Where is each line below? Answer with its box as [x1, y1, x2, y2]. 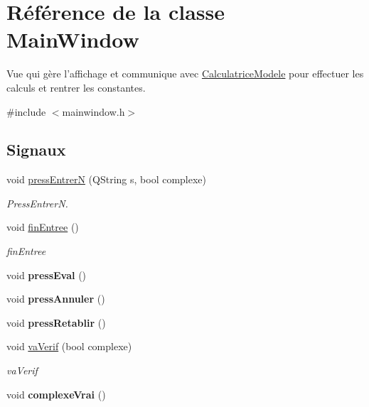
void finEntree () [6, 219, 79, 234]
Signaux [6, 139, 66, 161]
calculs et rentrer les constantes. [6, 80, 146, 94]
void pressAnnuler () [6, 291, 105, 306]
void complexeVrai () [6, 386, 106, 401]
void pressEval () [6, 267, 87, 282]
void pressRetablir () [6, 315, 106, 330]
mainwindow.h [62, 104, 125, 119]
